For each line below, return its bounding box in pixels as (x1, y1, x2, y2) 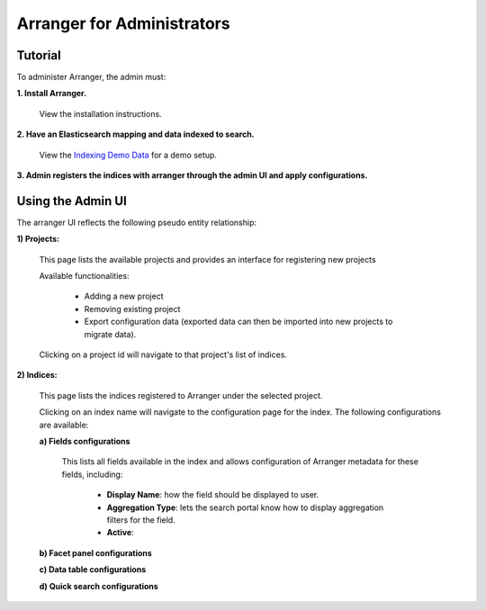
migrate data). (84, 328, 137, 339)
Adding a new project (84, 291, 164, 301)
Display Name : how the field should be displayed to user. (106, 489, 319, 500)
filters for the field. (106, 514, 175, 525)
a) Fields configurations (39, 436, 130, 446)
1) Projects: (16, 234, 60, 245)
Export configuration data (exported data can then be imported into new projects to (84, 316, 393, 327)
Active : (106, 527, 134, 538)
